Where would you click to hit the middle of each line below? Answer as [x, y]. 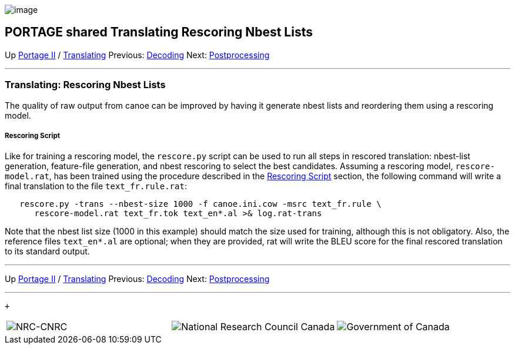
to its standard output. [47, 251]
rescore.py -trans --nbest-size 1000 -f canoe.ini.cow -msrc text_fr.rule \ [200, 204]
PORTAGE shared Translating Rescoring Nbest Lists [159, 32]
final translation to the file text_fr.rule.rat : [96, 186]
